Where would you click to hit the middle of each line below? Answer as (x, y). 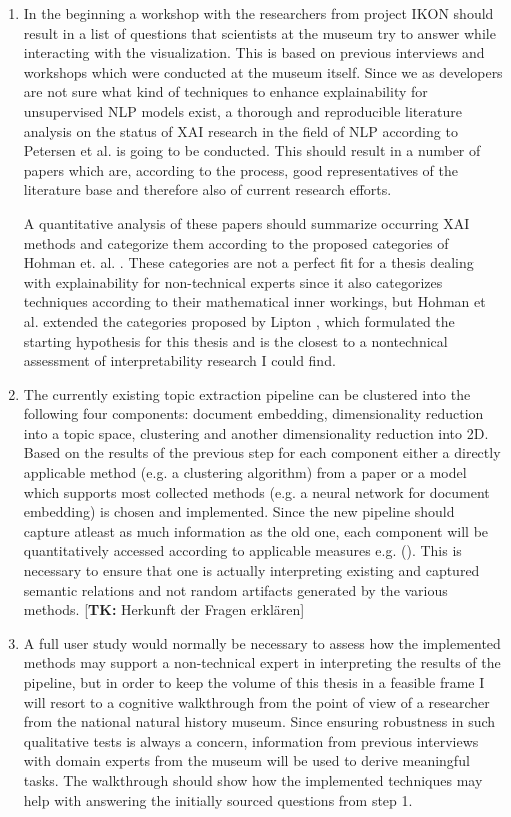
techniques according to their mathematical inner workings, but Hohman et (254, 301)
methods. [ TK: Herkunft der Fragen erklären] (164, 609)
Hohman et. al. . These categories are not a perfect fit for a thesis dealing (248, 262)
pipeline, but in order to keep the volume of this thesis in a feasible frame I (254, 682)
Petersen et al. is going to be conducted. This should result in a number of (252, 150)
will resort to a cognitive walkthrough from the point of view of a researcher (256, 701)
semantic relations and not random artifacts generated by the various (235, 589)
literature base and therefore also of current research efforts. (207, 189)
